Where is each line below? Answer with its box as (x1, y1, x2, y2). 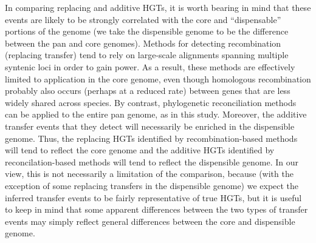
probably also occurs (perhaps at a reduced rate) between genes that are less (5, 84, 290, 97)
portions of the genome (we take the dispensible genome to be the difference (5, 25, 289, 38)
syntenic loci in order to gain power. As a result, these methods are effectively (5, 60, 295, 73)
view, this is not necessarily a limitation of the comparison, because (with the (5, 167, 294, 180)
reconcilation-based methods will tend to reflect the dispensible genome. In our (5, 155, 299, 168)
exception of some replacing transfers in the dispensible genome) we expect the (5, 179, 299, 191)
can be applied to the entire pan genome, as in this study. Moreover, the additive (5, 108, 307, 121)
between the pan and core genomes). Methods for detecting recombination (5, 36, 281, 49)
